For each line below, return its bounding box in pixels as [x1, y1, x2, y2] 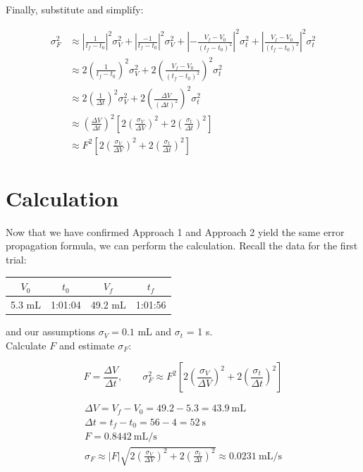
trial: [6, 252, 27, 267]
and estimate [59, 337, 115, 352]
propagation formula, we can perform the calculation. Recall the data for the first [6, 238, 358, 253]
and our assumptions [6, 324, 96, 339]
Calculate [6, 337, 47, 352]
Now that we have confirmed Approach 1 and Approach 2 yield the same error [6, 224, 345, 239]
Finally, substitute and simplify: [6, 2, 144, 16]
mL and [137, 324, 172, 339]
